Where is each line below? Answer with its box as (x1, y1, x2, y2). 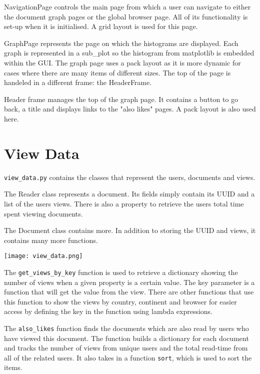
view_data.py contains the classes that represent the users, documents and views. (4, 171, 255, 182)
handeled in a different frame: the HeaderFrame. (4, 77, 152, 87)
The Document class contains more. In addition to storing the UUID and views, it (4, 225, 256, 235)
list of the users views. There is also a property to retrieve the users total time (4, 198, 244, 208)
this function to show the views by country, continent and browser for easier (4, 296, 237, 306)
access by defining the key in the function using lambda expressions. (4, 306, 213, 316)
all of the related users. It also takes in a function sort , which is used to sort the (4, 352, 252, 362)
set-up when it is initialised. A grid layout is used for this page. (4, 21, 198, 31)
